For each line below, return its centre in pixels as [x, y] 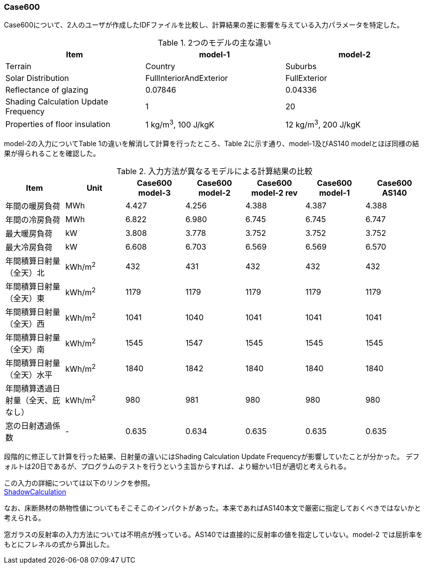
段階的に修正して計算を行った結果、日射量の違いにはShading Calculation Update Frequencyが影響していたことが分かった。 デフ [212, 456]
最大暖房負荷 [29, 233]
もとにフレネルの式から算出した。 [59, 544]
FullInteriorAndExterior [187, 78]
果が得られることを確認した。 [52, 153]
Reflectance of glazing [47, 90]
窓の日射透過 [29, 426]
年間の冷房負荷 [33, 219]
